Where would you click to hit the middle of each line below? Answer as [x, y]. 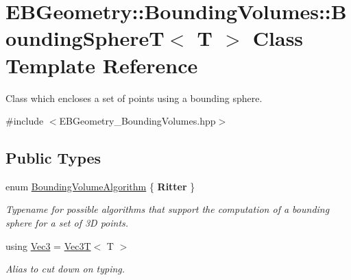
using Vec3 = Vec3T [48, 245]
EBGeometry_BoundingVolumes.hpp [137, 121]
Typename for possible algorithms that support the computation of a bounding [168, 209]
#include [25, 121]
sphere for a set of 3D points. [67, 223]
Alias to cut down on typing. [65, 269]
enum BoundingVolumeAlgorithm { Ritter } [100, 186]
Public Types [53, 158]
